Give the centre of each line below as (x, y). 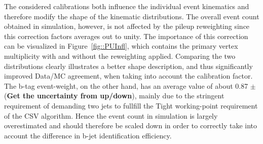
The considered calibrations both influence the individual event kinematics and (127, 6)
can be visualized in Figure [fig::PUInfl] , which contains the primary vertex (121, 46)
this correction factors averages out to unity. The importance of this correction (126, 36)
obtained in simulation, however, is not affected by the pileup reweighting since (127, 26)
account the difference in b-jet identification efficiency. (88, 135)
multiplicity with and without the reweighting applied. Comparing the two (120, 56)
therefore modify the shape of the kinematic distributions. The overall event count (132, 16)
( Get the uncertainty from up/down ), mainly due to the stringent (114, 96)
